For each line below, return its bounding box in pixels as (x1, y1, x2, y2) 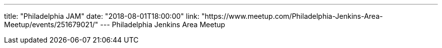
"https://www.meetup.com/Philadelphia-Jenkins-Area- (201, 12, 383, 20)
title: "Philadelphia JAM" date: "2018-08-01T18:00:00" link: (4, 12, 200, 20)
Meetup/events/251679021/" (4, 20, 98, 29)
